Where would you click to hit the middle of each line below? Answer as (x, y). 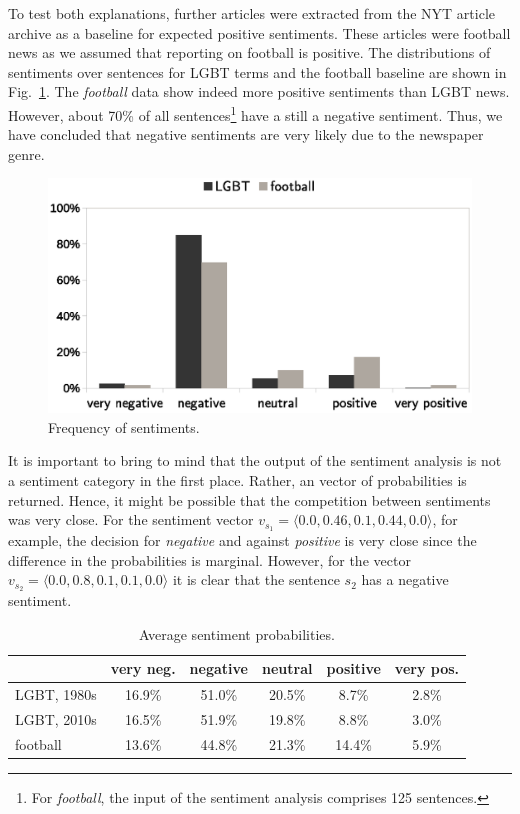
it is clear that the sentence (256, 579)
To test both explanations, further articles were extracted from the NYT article (251, 13)
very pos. (427, 668)
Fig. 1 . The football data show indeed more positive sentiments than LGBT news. (259, 91)
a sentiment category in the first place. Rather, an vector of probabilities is (237, 479)
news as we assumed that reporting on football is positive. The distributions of (249, 52)
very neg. (143, 668)
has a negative (405, 579)
